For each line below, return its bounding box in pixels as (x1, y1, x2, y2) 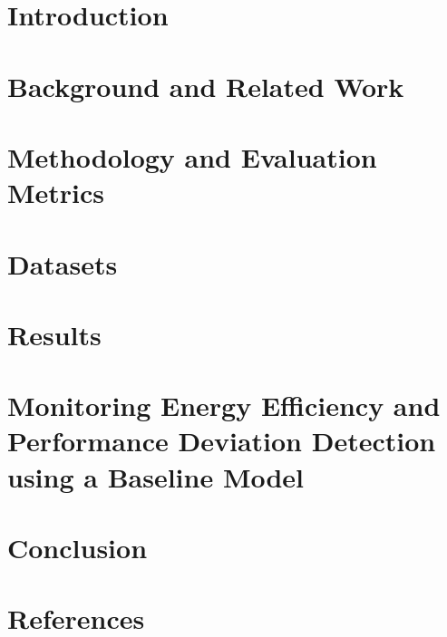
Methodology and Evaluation (7, 138, 377, 175)
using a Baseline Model (7, 458, 305, 495)
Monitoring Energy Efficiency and (7, 387, 441, 424)
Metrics (7, 174, 105, 211)
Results (7, 315, 102, 352)
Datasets (7, 245, 118, 282)
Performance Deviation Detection (7, 422, 436, 459)
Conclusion (7, 529, 148, 565)
